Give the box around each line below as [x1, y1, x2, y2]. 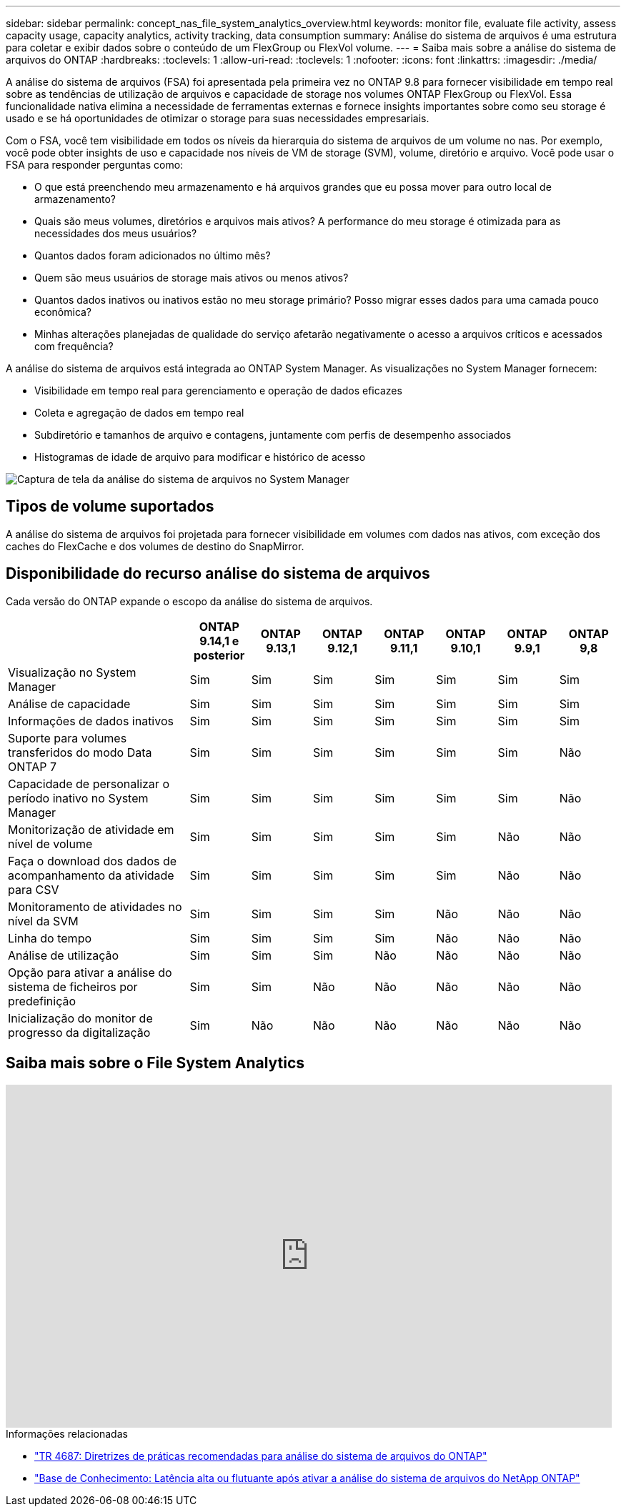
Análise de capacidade [8, 696, 131, 711]
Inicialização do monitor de [8, 1010, 153, 1025]
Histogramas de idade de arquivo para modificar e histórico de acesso [34, 451, 366, 463]
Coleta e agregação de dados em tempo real [34, 407, 244, 419]
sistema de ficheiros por [8, 979, 138, 994]
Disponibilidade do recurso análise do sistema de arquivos [6, 564, 430, 583]
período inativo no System [8, 790, 149, 805]
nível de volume [8, 836, 93, 851]
